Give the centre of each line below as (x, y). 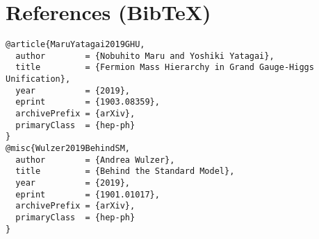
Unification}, (38, 79)
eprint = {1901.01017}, (88, 194)
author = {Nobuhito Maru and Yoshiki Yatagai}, (145, 56)
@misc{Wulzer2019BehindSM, (68, 149)
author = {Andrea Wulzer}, (95, 160)
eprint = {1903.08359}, (88, 102)
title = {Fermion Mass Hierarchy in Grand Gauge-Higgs (165, 68)
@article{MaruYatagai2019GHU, (75, 45)
